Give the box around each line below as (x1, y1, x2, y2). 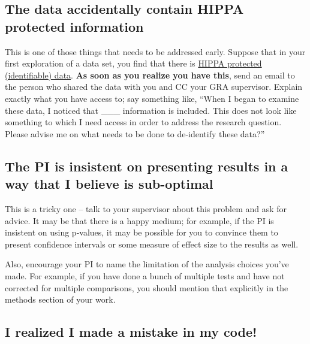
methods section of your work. (5, 293, 116, 306)
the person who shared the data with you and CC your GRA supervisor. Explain (5, 80, 303, 93)
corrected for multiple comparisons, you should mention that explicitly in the (5, 281, 288, 294)
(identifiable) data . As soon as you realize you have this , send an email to (5, 68, 295, 81)
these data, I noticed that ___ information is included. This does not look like (5, 104, 297, 116)
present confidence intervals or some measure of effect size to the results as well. (5, 237, 299, 250)
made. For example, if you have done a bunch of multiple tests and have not (5, 269, 285, 282)
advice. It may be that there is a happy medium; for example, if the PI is (5, 214, 274, 227)
